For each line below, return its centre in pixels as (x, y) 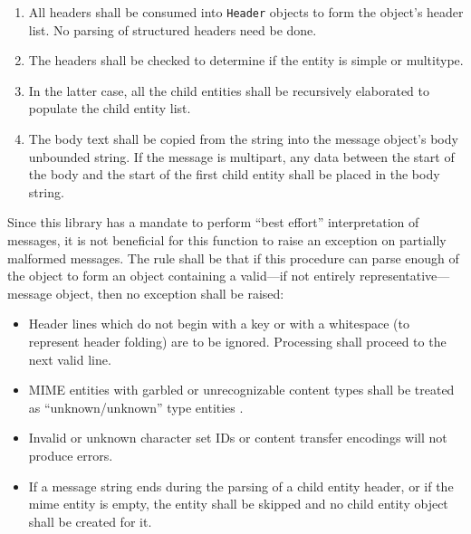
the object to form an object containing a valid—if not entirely (182, 276)
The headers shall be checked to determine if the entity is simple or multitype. (246, 60)
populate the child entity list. (110, 108)
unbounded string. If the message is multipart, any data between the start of (241, 156)
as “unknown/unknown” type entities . (136, 407)
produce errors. (71, 455)
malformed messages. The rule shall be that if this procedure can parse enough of (233, 257)
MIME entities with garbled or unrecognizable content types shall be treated (241, 390)
